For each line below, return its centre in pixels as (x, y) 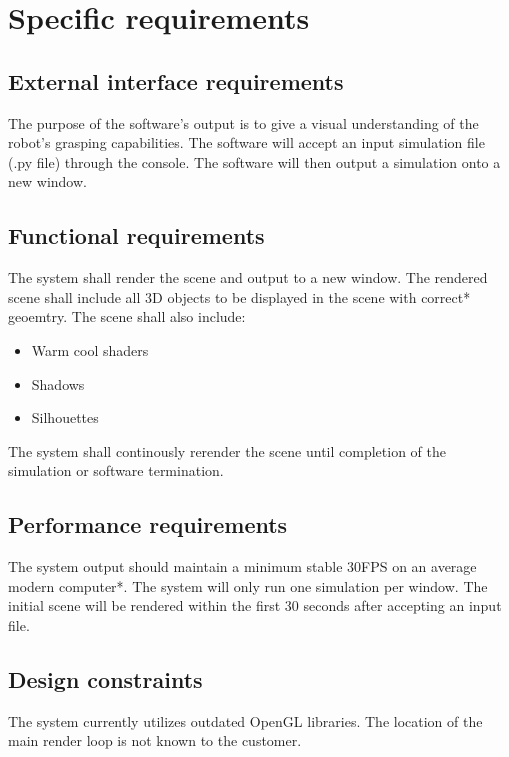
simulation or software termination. (116, 470)
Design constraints (105, 678)
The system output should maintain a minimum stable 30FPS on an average (242, 566)
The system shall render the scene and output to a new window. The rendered (248, 277)
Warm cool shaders (90, 349)
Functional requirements (136, 235)
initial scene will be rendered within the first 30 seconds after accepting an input (255, 605)
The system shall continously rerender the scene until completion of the (227, 450)
